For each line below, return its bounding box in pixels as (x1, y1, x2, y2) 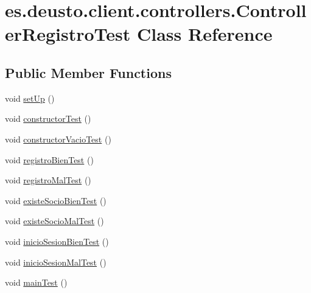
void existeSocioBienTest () (5, 194, 107, 207)
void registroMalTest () (5, 174, 91, 186)
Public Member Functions (5, 63, 172, 82)
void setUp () (5, 91, 55, 104)
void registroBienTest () (5, 153, 94, 166)
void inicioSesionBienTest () (5, 235, 109, 247)
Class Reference (137, 21, 273, 46)
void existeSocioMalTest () (5, 214, 104, 227)
